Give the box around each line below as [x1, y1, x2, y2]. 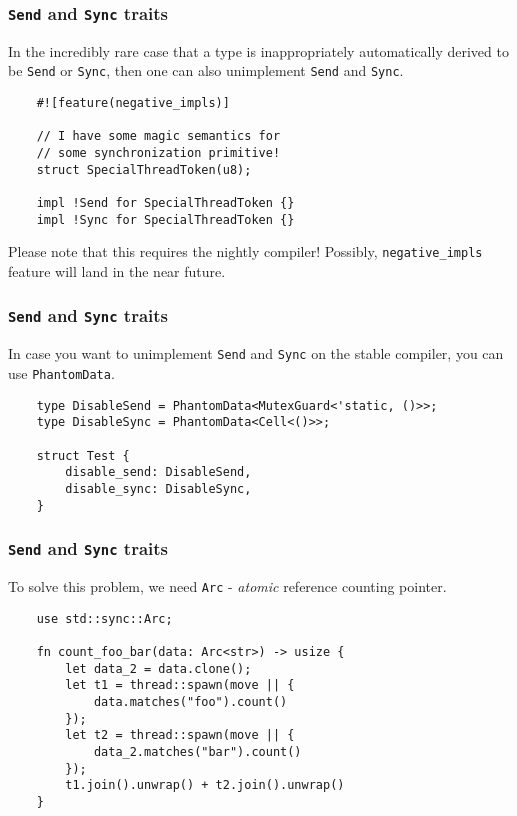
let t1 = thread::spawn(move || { [65, 678, 295, 693]
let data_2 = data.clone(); [65, 661, 252, 676]
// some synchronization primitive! [36, 146, 281, 160]
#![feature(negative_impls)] [36, 96, 230, 111]
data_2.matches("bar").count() [93, 744, 302, 759]
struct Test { [36, 448, 130, 463]
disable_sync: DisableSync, [65, 481, 252, 496]
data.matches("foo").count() [93, 694, 288, 709]
